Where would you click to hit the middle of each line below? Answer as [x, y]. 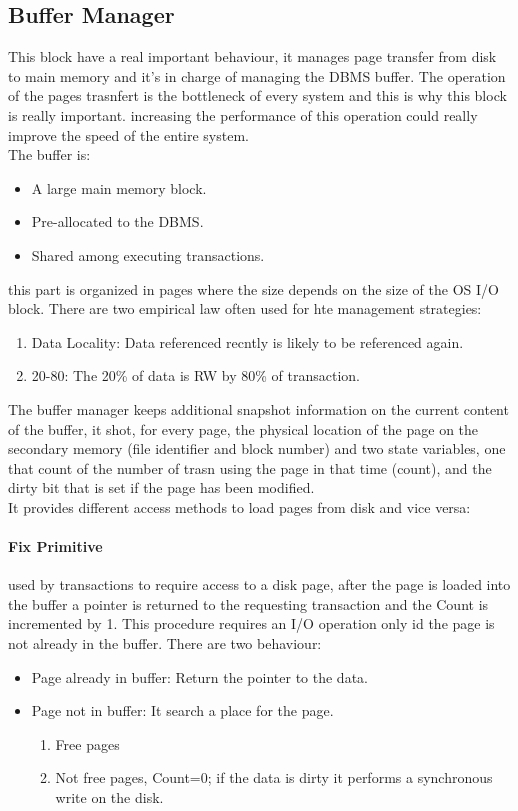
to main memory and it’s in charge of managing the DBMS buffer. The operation [257, 75]
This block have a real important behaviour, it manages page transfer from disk [252, 56]
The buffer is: [49, 154]
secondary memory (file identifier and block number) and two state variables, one [257, 448]
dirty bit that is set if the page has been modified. [161, 487]
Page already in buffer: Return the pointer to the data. [199, 676]
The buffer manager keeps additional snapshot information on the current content [258, 408]
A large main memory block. [119, 187]
